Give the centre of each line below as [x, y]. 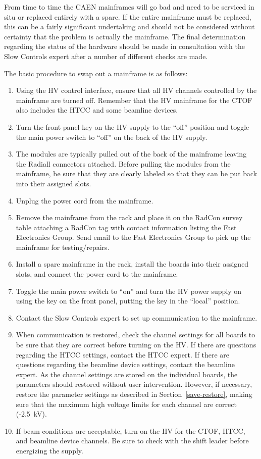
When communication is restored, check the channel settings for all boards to [136, 335]
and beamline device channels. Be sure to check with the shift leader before [132, 441]
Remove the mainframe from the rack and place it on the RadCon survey [129, 217]
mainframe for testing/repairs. [63, 247]
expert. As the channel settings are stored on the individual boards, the [127, 374]
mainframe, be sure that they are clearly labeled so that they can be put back [137, 173]
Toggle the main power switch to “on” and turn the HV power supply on [129, 291]
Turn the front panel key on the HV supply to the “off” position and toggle [133, 126]
